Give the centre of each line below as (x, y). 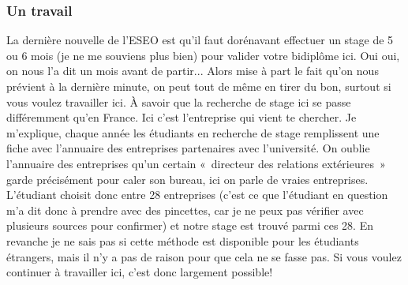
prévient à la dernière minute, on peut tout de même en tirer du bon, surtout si (199, 86)
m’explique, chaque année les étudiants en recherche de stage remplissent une (193, 132)
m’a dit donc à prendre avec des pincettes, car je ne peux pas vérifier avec (185, 210)
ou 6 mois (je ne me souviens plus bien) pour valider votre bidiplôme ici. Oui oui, (203, 55)
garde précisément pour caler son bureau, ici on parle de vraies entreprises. (187, 179)
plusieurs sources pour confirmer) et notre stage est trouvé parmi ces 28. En (190, 225)
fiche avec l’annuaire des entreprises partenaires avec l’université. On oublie (188, 148)
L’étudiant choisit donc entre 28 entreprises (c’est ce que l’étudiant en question (197, 195)
